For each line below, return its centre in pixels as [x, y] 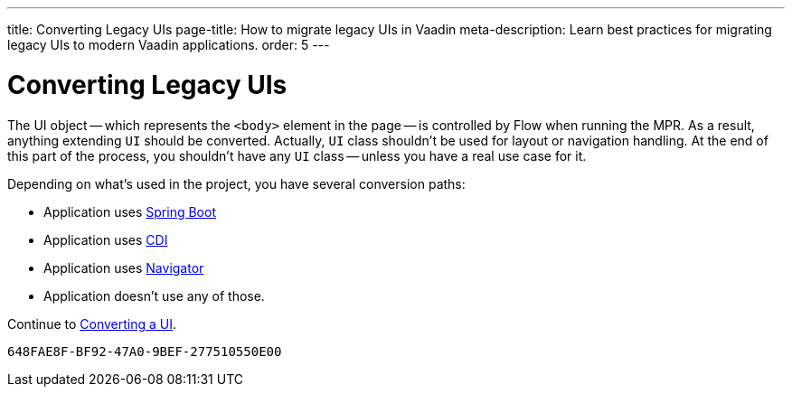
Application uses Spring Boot [130, 211]
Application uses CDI [106, 239]
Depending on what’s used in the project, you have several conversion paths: [236, 183]
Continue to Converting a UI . [92, 324]
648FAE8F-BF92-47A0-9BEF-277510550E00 [145, 351]
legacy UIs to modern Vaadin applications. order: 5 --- [169, 45]
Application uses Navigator [124, 267]
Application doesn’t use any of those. [154, 295]
